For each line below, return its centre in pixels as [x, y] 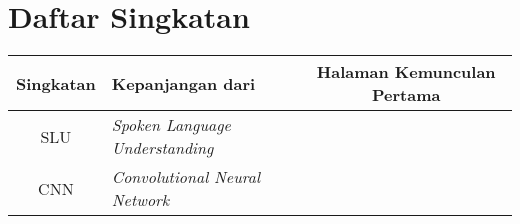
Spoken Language [171, 125]
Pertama [406, 95]
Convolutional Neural [186, 177]
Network [140, 200]
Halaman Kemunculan [406, 72]
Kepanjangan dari [183, 83]
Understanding [162, 148]
